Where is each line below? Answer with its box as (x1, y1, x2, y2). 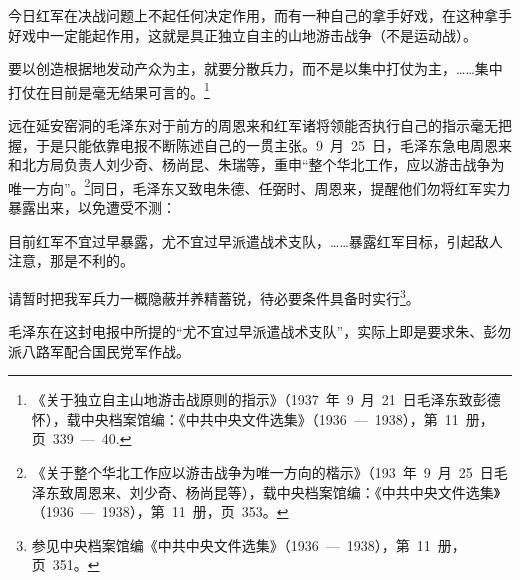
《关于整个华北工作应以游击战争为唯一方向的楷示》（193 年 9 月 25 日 (31, 462, 494, 483)
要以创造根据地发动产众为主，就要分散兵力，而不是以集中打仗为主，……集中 (8, 58, 503, 79)
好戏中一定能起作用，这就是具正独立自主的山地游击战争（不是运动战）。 (8, 24, 477, 45)
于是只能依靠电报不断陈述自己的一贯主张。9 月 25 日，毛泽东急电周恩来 (35, 134, 512, 155)
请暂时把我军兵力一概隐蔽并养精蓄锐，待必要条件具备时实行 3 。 (8, 284, 420, 308)
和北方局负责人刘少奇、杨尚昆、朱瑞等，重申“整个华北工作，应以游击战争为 (8, 154, 505, 175)
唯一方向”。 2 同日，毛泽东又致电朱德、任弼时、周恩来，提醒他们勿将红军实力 (8, 174, 511, 198)
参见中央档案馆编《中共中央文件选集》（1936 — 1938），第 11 (31, 534, 431, 555)
